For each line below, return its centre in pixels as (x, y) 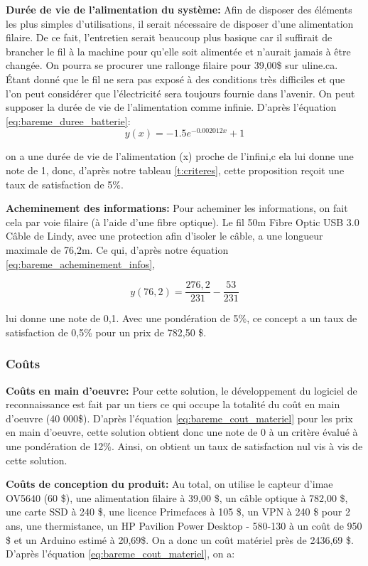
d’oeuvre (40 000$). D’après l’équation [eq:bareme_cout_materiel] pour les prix (179, 418)
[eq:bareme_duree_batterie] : (68, 121)
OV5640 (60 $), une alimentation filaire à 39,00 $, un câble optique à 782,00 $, (177, 497)
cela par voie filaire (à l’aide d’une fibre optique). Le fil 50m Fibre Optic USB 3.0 (183, 221)
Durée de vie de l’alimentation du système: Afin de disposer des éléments (179, 9)
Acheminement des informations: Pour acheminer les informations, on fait (177, 208)
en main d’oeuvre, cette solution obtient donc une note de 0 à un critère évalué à (182, 432)
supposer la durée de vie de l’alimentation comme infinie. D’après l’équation (171, 107)
